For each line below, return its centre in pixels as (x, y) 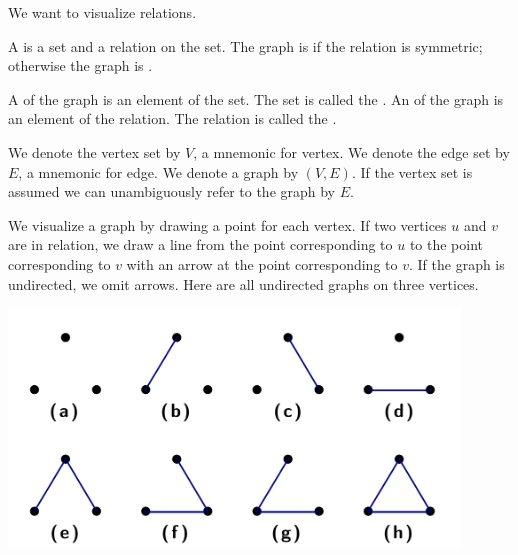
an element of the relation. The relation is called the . (172, 118)
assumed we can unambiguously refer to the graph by (172, 191)
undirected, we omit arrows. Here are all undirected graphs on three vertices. (243, 283)
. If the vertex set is (412, 171)
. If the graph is (456, 263)
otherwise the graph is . (80, 65)
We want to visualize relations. (102, 12)
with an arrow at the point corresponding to (262, 263)
